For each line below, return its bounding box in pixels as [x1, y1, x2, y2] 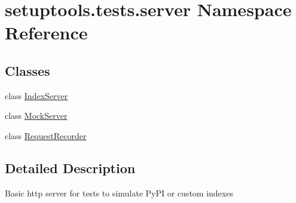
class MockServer [5, 109, 68, 122]
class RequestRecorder [5, 129, 87, 142]
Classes [5, 61, 50, 79]
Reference [5, 20, 88, 45]
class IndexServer [5, 89, 68, 101]
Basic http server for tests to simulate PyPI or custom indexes [5, 186, 233, 199]
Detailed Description [5, 158, 136, 177]
